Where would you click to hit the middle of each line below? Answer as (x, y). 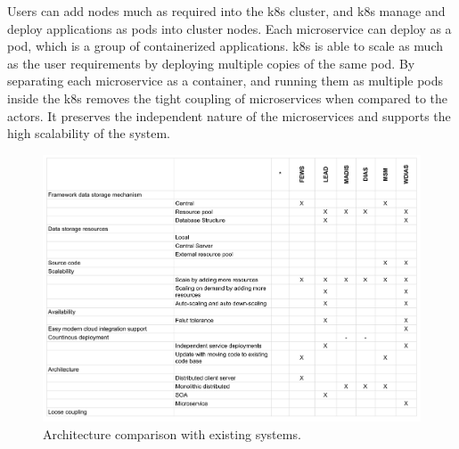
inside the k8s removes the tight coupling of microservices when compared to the (228, 98)
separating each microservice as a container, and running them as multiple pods (225, 81)
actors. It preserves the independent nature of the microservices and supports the (229, 115)
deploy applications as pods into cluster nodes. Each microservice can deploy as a (229, 28)
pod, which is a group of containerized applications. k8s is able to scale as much (225, 46)
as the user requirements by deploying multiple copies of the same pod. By (211, 63)
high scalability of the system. (89, 133)
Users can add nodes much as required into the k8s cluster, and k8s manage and (226, 11)
